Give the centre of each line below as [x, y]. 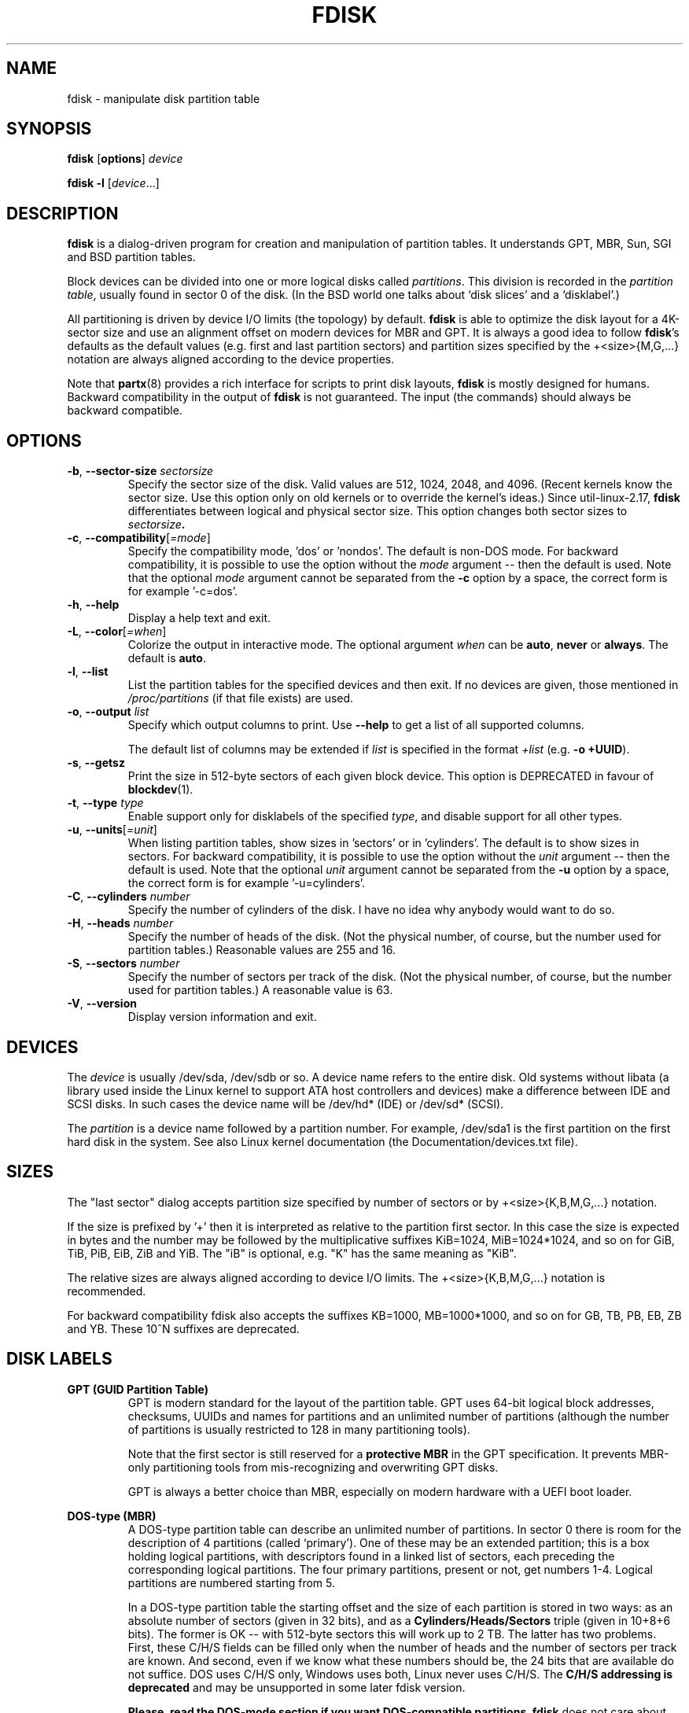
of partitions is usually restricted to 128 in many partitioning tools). [299, 1429]
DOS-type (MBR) [112, 1516]
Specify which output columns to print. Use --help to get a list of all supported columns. [356, 725]
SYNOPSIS [49, 129]
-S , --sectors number [123, 963]
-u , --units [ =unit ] [112, 830]
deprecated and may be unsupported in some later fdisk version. [297, 1687]
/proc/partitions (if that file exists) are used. [241, 698]
